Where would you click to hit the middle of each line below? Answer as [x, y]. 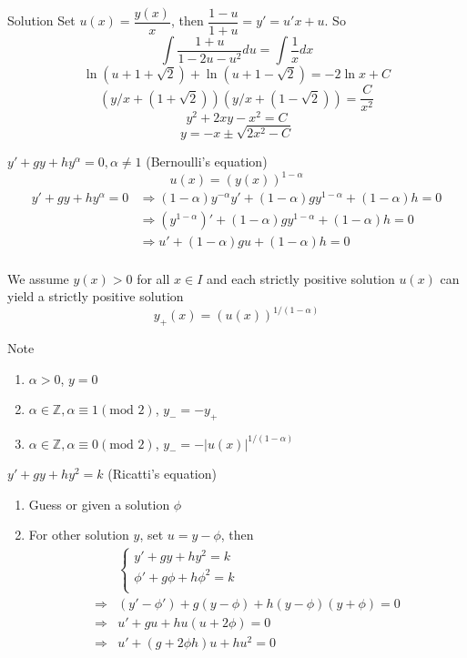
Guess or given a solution [99, 504]
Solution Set [41, 20]
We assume [38, 278]
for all [153, 278]
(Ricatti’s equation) [162, 474]
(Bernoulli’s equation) [207, 162]
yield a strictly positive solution [96, 296]
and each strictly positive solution [300, 278]
